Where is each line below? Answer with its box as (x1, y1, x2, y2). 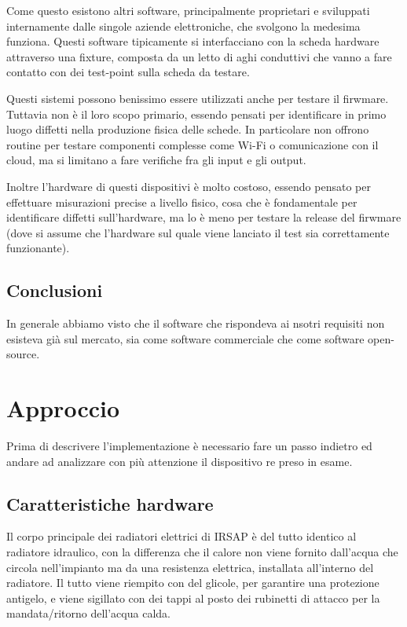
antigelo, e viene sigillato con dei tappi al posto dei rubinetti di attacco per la (6, 589, 380, 606)
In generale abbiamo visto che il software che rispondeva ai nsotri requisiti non (6, 315, 385, 332)
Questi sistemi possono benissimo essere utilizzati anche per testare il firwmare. (6, 90, 389, 106)
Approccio (6, 392, 120, 424)
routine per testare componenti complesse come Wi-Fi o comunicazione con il (6, 136, 379, 152)
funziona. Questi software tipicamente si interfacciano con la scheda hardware (6, 33, 379, 49)
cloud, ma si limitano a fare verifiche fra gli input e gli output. (6, 152, 306, 168)
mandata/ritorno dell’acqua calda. (6, 605, 170, 621)
